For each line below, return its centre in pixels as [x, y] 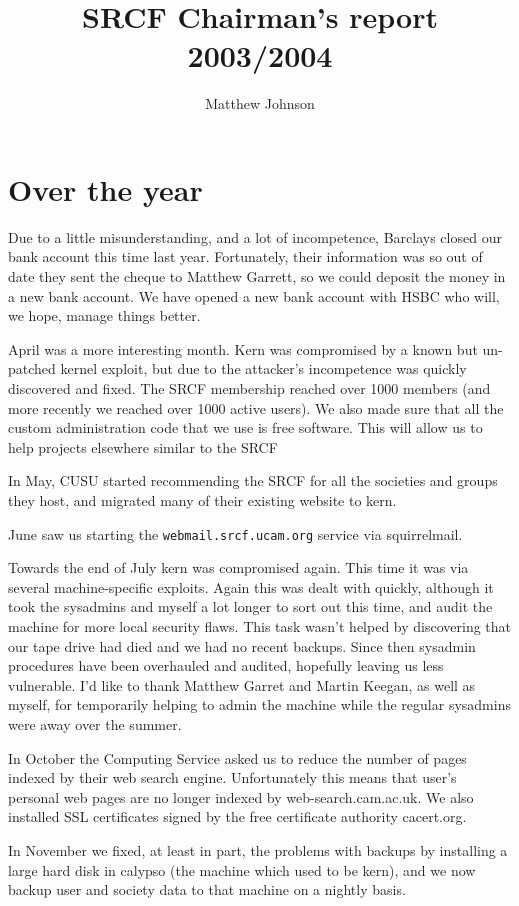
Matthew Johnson [260, 103]
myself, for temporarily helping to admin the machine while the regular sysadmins [259, 704]
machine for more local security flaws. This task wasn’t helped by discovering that [260, 626]
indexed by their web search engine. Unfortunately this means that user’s [232, 777]
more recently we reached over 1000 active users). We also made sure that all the [256, 407]
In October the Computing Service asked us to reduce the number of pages [237, 757]
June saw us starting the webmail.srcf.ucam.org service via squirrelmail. [235, 533]
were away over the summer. [95, 723]
